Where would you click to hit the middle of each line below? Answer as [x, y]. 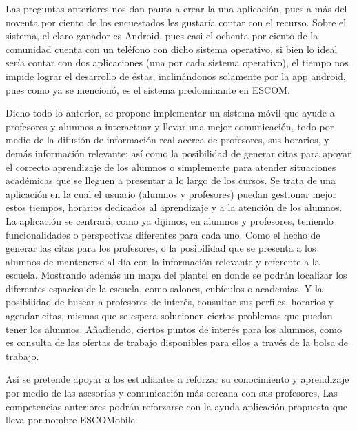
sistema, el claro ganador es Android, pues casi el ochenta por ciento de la [162, 36]
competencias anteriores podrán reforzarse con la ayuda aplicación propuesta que [177, 406]
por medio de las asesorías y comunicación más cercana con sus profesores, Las [172, 393]
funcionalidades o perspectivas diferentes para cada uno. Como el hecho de [163, 234]
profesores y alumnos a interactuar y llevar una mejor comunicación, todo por [170, 126]
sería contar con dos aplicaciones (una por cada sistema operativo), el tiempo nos [177, 62]
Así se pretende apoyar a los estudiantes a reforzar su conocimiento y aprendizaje [177, 379]
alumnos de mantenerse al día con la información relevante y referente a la [163, 261]
